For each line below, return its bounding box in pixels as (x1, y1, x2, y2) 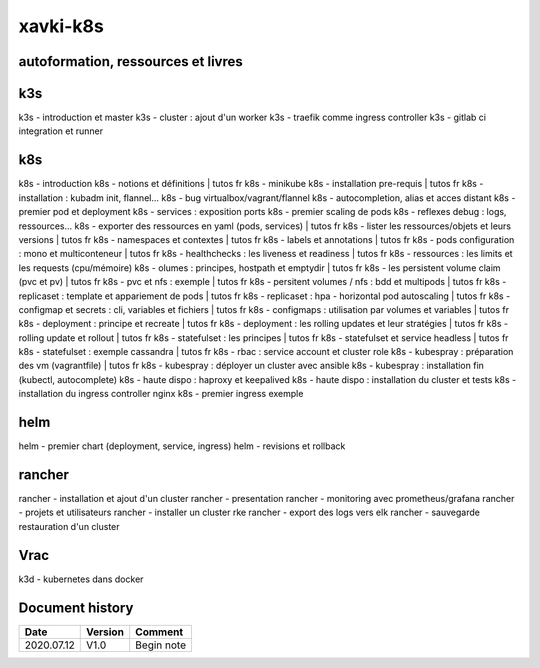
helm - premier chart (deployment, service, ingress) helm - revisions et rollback (18, 440, 346, 452)
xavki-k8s (18, 15, 104, 37)
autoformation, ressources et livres (18, 53, 244, 70)
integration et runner (18, 125, 104, 137)
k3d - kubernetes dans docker (18, 573, 144, 585)
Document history (18, 599, 134, 616)
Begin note (135, 638, 187, 652)
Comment (135, 625, 184, 639)
